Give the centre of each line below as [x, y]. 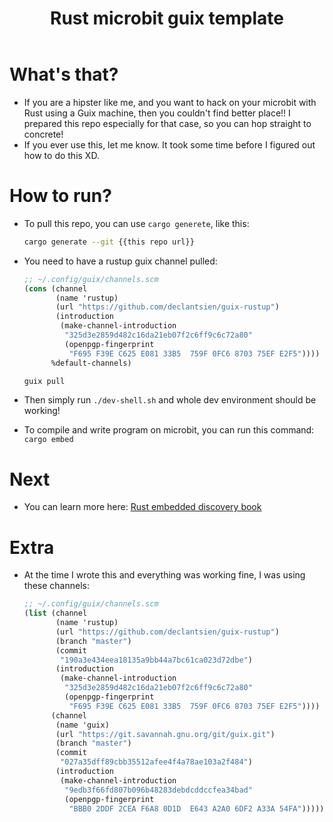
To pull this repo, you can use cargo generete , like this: [136, 223]
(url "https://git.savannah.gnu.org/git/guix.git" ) [165, 734]
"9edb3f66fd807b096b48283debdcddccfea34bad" [158, 790]
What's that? [64, 74]
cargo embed [48, 440]
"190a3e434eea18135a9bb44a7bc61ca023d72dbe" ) [156, 660]
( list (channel [55, 613]
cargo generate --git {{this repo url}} [109, 242]
